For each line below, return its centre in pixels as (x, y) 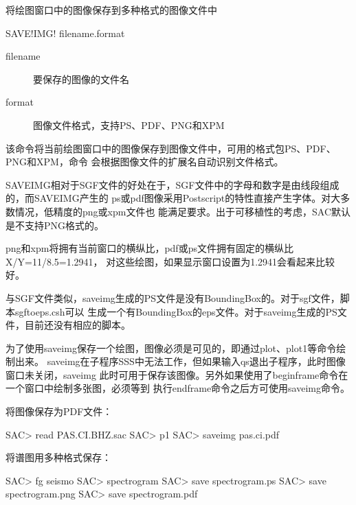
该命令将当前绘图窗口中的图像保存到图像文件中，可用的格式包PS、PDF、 (171, 148)
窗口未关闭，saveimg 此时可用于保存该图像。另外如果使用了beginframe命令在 (177, 374)
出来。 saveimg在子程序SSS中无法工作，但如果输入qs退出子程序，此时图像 (180, 361)
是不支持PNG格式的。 (55, 225)
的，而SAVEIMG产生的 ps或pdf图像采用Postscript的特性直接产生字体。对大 (173, 198)
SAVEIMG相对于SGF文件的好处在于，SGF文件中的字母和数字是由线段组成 (173, 184)
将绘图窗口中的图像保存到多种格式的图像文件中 (111, 10)
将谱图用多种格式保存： (58, 457)
